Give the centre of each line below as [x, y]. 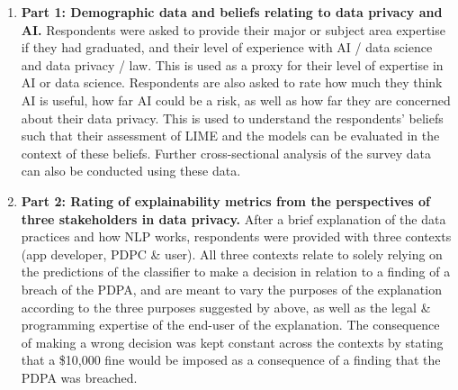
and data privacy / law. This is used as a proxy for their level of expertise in [232, 64]
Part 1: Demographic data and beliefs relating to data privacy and [232, 12]
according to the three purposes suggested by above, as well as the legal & [226, 307]
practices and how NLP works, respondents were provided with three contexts [236, 236]
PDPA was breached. [79, 377]
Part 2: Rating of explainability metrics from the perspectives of [225, 200]
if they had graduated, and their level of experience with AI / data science [227, 47]
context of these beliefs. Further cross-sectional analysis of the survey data [226, 153]
